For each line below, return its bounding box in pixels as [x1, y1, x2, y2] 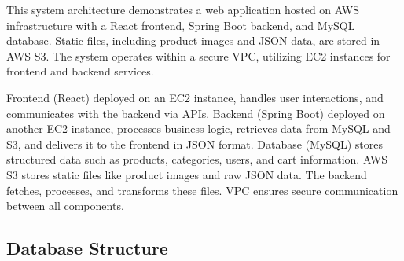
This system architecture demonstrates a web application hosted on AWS [6, 2, 359, 17]
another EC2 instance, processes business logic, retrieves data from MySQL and [6, 120, 391, 137]
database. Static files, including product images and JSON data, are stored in [6, 32, 380, 49]
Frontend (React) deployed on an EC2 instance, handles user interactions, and [6, 89, 384, 105]
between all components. [6, 197, 124, 214]
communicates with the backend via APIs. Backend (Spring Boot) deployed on [6, 105, 385, 121]
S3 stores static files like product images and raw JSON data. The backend [6, 166, 367, 182]
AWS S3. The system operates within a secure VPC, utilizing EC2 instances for [6, 47, 391, 64]
